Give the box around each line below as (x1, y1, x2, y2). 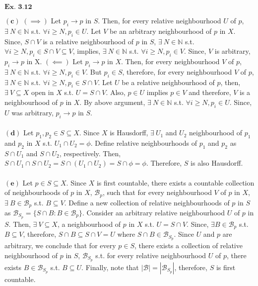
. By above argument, (79, 96, 145, 107)
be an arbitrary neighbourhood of (110, 25, 212, 36)
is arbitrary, (214, 46, 251, 56)
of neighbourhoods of (4, 187, 68, 197)
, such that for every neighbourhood (102, 187, 212, 197)
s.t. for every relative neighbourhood (95, 250, 206, 260)
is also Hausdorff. (191, 158, 243, 168)
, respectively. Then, (59, 148, 121, 158)
